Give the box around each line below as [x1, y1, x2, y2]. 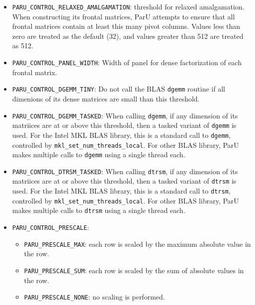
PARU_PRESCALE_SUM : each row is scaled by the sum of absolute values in [24, 265, 244, 275]
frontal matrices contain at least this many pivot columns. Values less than [12, 21, 241, 31]
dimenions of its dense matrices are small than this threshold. [12, 93, 200, 103]
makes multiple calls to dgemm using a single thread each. [12, 149, 185, 160]
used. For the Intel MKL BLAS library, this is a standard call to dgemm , [12, 129, 231, 140]
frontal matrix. [12, 67, 57, 77]
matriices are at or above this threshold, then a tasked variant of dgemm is [12, 120, 237, 130]
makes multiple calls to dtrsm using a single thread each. [12, 205, 185, 215]
